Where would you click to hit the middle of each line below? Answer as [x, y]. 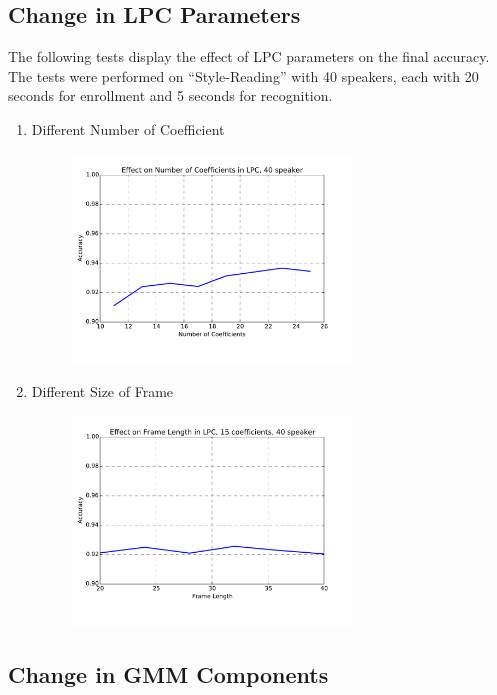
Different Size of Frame [102, 391]
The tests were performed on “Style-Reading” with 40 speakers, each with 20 [243, 75]
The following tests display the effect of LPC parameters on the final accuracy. [249, 56]
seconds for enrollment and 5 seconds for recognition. [170, 95]
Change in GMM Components [168, 673]
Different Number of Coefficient [128, 128]
